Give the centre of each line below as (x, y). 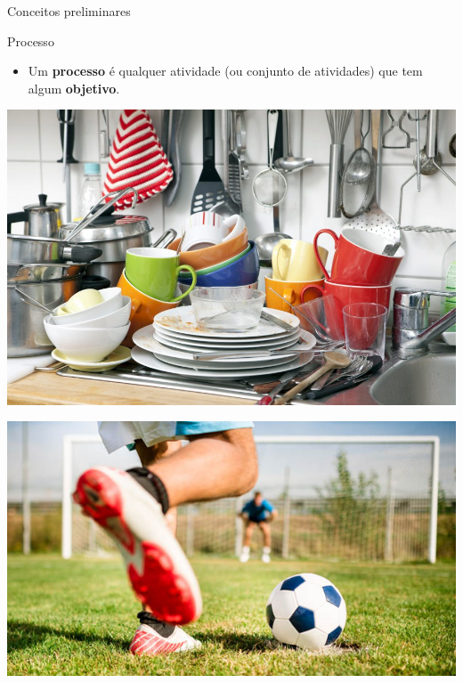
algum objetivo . (74, 88)
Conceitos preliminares (69, 11)
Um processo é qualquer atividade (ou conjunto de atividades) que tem (225, 71)
